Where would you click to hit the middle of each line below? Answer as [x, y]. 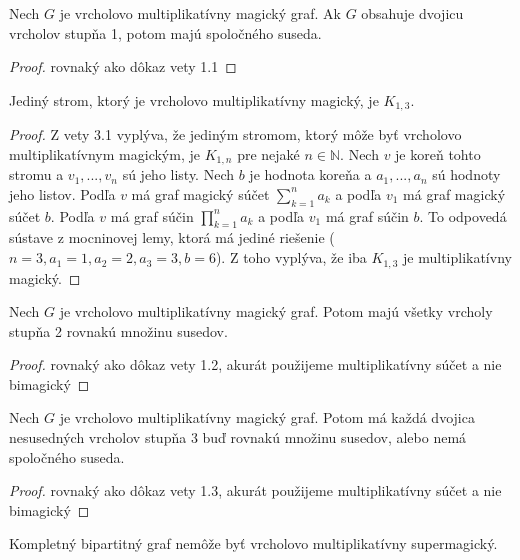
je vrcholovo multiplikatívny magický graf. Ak [200, 13]
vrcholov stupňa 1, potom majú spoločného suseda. [165, 32]
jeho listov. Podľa [62, 193]
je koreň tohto [438, 153]
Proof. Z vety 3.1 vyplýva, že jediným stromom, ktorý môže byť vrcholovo [235, 134]
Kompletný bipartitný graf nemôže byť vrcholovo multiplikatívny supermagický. [253, 543]
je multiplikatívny [457, 257]
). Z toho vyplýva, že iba [291, 257]
